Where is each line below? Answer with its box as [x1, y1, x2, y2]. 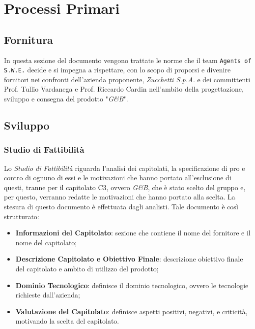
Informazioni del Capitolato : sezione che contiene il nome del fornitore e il [15, 228, 251, 238]
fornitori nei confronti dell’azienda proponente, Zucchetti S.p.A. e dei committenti [4, 74, 251, 84]
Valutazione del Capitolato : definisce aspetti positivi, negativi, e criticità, [15, 306, 248, 316]
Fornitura [4, 32, 53, 47]
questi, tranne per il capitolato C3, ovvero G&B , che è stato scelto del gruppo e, [4, 182, 246, 192]
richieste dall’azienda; [15, 290, 80, 300]
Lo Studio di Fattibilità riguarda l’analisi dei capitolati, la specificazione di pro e [4, 163, 245, 173]
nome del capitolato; [15, 237, 77, 247]
